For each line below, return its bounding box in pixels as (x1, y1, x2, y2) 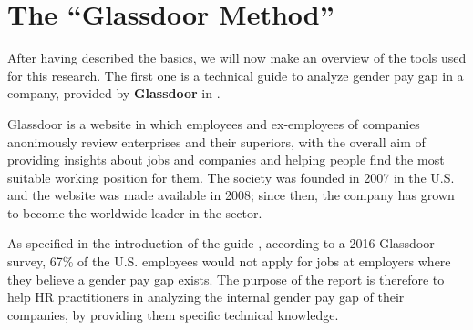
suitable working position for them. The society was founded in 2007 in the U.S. (7, 167, 455, 186)
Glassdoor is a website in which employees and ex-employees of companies (7, 114, 420, 133)
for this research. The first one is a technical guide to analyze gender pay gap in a (7, 65, 464, 85)
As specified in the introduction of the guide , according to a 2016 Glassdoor (7, 234, 435, 253)
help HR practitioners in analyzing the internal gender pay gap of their (7, 287, 405, 306)
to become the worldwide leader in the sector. (7, 203, 262, 222)
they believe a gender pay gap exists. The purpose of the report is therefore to (7, 269, 445, 288)
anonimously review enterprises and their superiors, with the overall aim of (7, 132, 426, 151)
